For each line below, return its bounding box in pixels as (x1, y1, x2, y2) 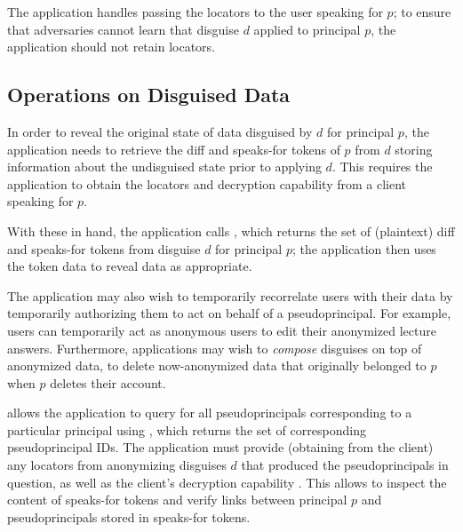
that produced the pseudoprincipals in (241, 456, 449, 474)
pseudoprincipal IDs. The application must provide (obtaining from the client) (7, 438, 434, 457)
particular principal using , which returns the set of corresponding (7, 420, 366, 439)
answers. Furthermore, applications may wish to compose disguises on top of (7, 338, 422, 357)
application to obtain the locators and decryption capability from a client (7, 174, 407, 193)
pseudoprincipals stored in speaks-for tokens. (7, 507, 251, 526)
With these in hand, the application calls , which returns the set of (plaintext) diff (7, 221, 455, 240)
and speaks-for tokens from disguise (7, 239, 201, 258)
